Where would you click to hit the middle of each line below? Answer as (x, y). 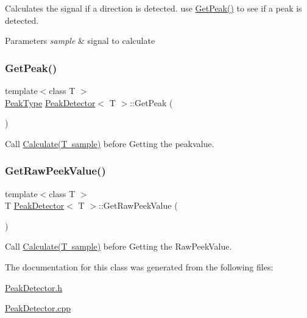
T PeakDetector (35, 205)
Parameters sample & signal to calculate (80, 41)
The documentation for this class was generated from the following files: (139, 266)
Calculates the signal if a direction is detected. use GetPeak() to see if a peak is (153, 8)
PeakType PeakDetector (50, 102)
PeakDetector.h (34, 287)
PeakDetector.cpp (38, 308)
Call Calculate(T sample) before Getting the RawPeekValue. (118, 246)
